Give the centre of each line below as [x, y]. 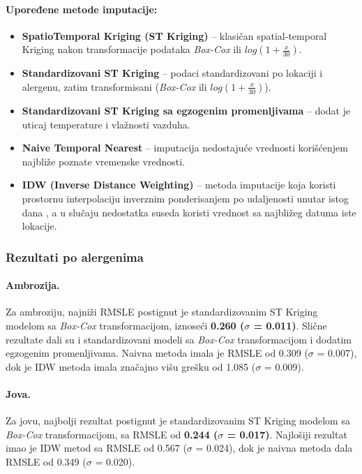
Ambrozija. [33, 285]
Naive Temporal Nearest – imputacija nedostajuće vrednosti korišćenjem [185, 148]
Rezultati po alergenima [75, 257]
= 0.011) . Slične [290, 325]
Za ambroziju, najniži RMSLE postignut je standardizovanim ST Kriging [162, 312]
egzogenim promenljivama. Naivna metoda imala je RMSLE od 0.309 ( [157, 353]
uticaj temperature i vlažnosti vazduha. [106, 124]
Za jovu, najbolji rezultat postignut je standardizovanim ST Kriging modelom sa [178, 421]
